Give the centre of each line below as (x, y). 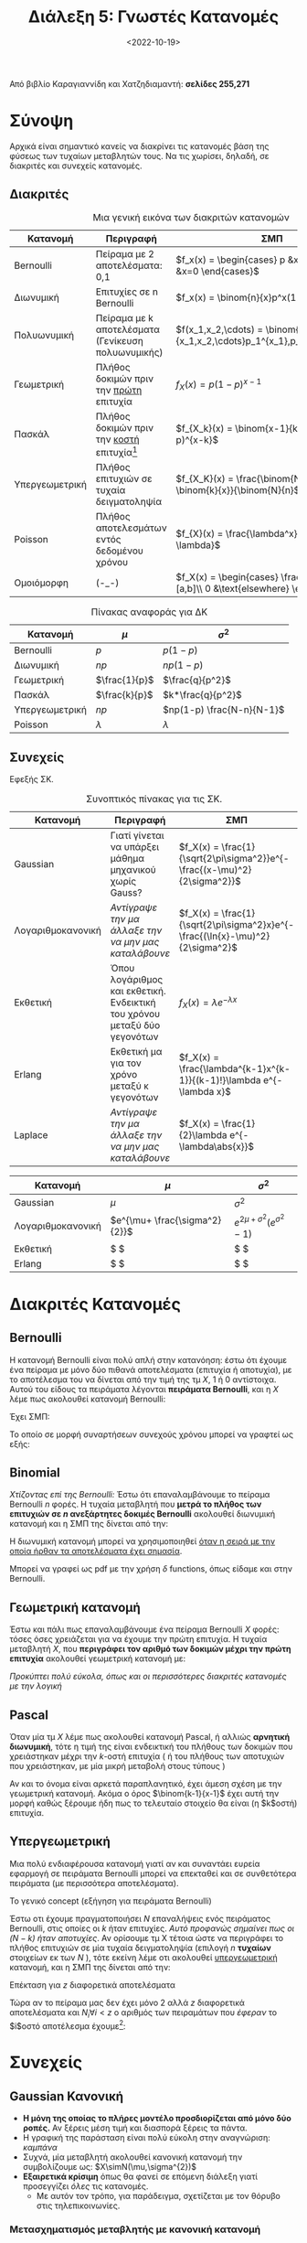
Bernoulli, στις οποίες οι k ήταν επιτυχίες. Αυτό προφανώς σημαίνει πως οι (152, 1928)
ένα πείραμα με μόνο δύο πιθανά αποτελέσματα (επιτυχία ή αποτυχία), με (151, 1369)
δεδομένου (119, 551)
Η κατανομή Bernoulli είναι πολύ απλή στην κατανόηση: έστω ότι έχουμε (148, 1359)
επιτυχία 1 (116, 451)
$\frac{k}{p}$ (124, 695)
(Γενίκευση (119, 340)
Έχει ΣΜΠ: (30, 1416)
